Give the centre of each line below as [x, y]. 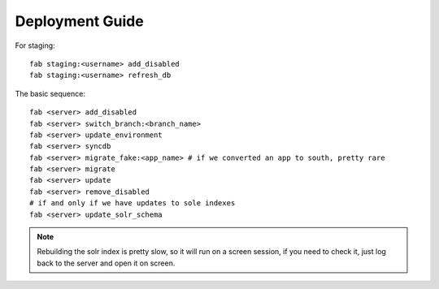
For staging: [35, 45]
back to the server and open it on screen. [106, 263]
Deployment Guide [79, 21]
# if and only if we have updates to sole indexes [133, 203]
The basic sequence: [50, 93]
